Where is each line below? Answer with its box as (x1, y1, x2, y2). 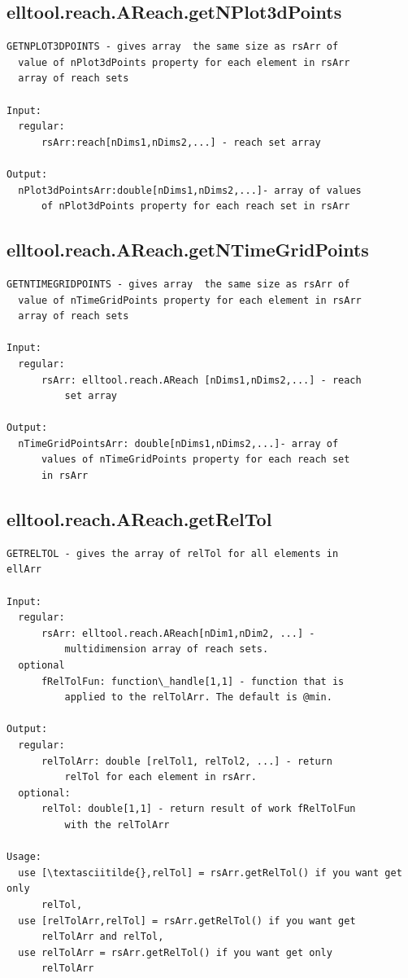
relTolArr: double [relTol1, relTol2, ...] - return (41, 755, 332, 767)
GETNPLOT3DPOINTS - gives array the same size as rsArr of (7, 41, 339, 53)
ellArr (7, 564, 41, 576)
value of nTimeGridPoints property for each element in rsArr (18, 294, 362, 306)
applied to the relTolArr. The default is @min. (64, 691, 332, 704)
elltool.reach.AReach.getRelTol (7, 507, 272, 532)
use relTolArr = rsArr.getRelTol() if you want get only (18, 946, 332, 958)
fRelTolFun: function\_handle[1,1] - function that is (41, 675, 345, 687)
